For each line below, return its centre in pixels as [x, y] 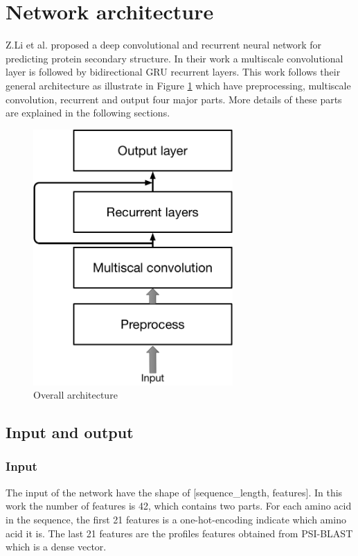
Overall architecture [75, 395]
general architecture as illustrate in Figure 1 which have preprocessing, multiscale [178, 85]
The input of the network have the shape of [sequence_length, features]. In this [174, 492]
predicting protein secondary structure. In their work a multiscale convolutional [174, 58]
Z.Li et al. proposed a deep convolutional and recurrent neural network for [163, 45]
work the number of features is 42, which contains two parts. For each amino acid [179, 506]
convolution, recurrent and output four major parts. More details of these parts [174, 99]
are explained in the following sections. [88, 113]
